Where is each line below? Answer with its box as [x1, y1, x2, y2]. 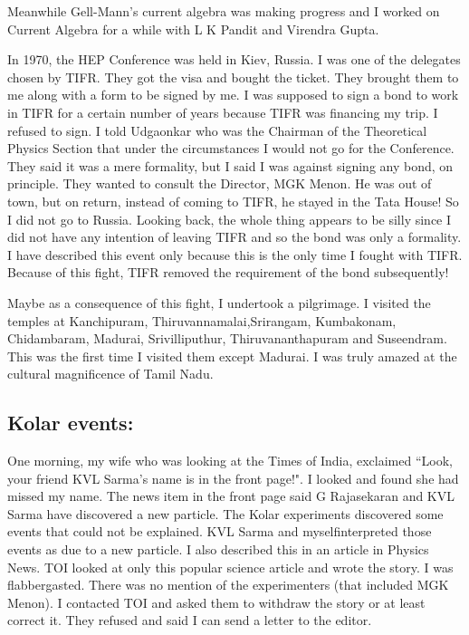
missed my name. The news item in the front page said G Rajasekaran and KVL [7, 486, 455, 505]
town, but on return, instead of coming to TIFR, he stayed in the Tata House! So [7, 191, 459, 210]
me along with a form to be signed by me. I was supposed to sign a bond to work [7, 85, 459, 104]
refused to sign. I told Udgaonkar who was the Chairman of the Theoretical [7, 120, 427, 140]
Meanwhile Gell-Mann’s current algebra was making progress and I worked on [7, 2, 440, 20]
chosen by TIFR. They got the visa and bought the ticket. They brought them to [7, 67, 459, 86]
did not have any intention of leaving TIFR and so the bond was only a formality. [7, 227, 462, 246]
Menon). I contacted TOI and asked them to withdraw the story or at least [7, 592, 426, 611]
